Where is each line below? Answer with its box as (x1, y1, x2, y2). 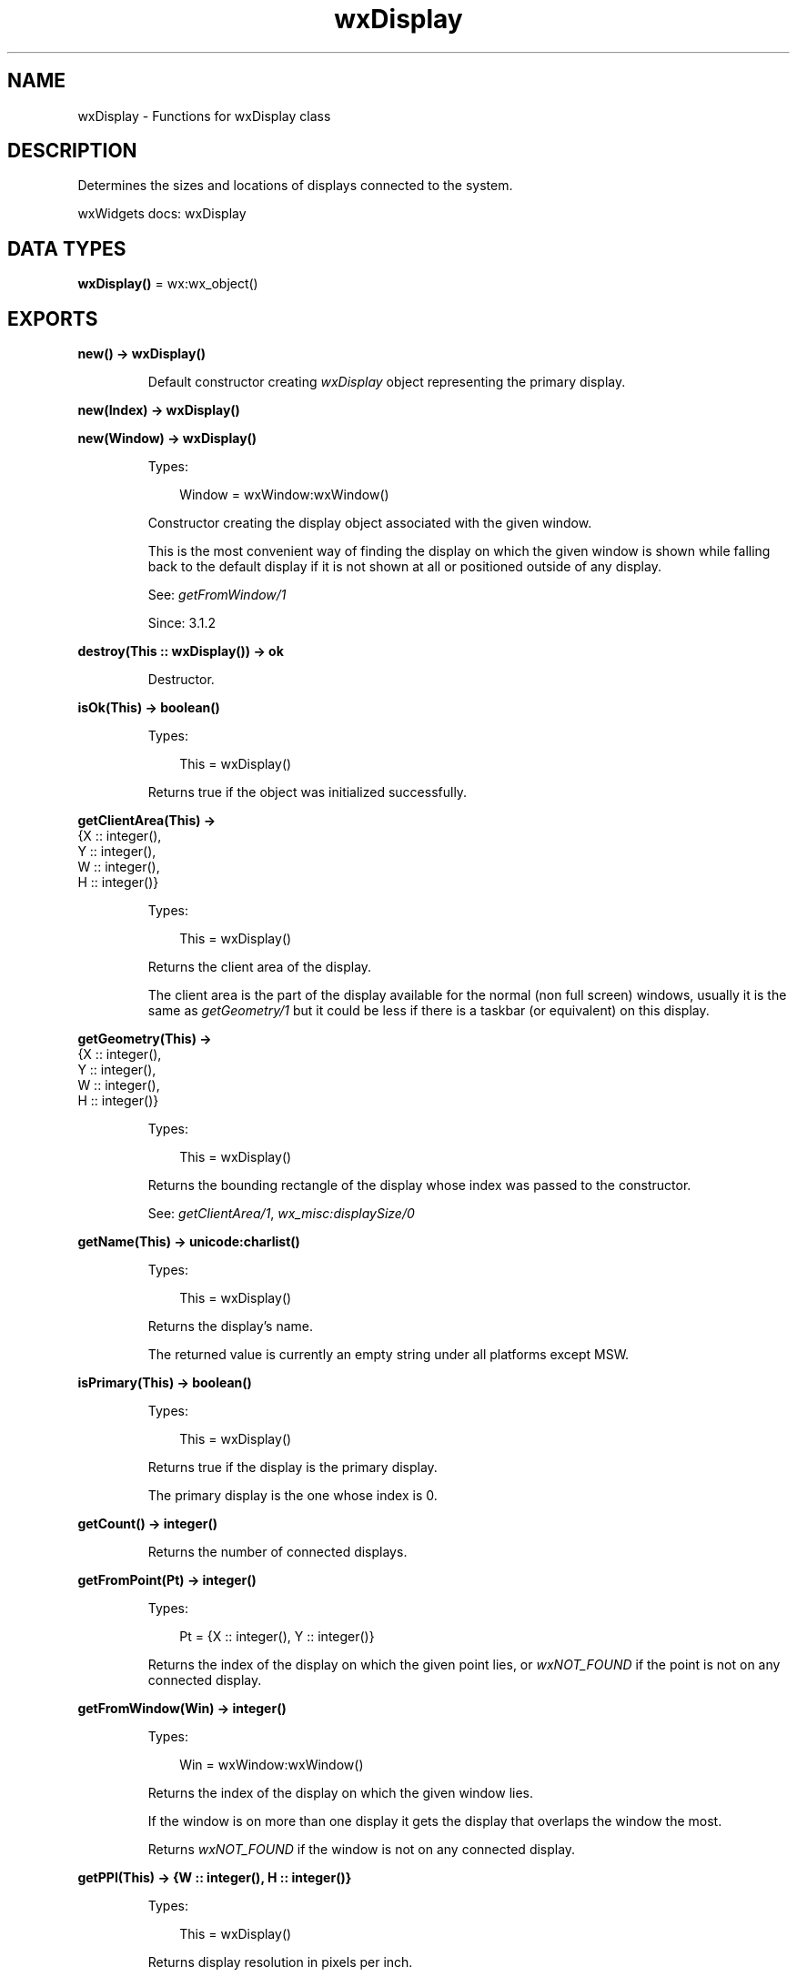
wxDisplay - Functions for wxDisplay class (77, 107, 331, 124)
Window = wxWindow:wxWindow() (179, 487, 389, 503)
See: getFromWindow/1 (147, 587, 287, 603)
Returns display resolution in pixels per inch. (147, 1954, 413, 1971)
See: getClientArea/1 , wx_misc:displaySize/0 (147, 1205, 415, 1222)
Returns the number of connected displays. (147, 1544, 408, 1560)
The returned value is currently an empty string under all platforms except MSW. (147, 1347, 630, 1363)
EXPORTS (7, 307, 98, 330)
